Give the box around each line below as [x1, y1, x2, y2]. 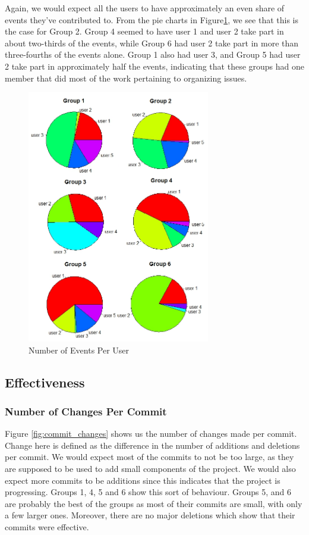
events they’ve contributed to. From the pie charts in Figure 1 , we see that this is [5, 13, 299, 26]
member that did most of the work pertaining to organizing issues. [5, 71, 247, 84]
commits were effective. [5, 520, 89, 533]
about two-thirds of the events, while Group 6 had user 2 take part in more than [5, 36, 299, 49]
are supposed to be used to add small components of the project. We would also [5, 462, 296, 474]
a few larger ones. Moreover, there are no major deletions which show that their [5, 509, 295, 521]
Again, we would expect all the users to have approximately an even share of [5, 2, 285, 14]
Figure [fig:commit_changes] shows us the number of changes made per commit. [5, 427, 297, 440]
